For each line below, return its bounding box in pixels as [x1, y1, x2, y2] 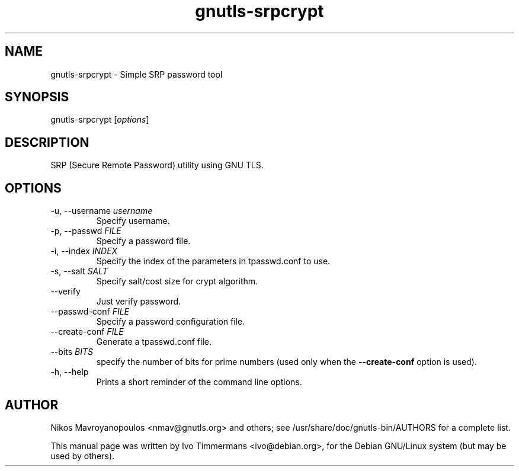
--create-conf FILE [50, 326, 124, 337]
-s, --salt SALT [50, 266, 108, 277]
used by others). [50, 450, 115, 461]
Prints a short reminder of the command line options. [96, 377, 302, 387]
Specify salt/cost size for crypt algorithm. [96, 276, 258, 287]
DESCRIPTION [5, 134, 89, 150]
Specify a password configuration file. [96, 316, 245, 327]
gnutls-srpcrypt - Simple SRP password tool [50, 69, 223, 79]
